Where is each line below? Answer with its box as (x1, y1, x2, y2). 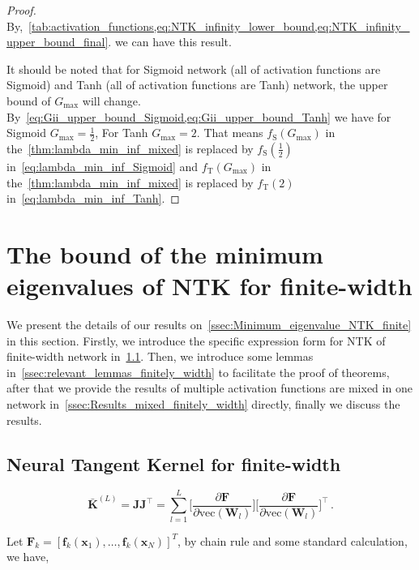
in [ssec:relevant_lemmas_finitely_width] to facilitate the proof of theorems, (6, 363, 390, 380)
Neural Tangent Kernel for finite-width (6, 451, 341, 476)
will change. (82, 92, 141, 109)
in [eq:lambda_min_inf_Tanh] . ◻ (6, 190, 180, 207)
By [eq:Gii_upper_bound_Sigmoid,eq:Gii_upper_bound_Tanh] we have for (6, 108, 391, 125)
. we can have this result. (108, 33, 232, 50)
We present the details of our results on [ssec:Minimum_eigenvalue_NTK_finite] (6, 316, 412, 333)
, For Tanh (95, 124, 148, 141)
